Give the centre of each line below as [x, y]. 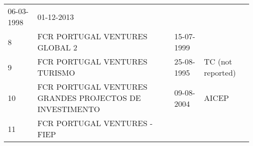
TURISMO [56, 73]
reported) [220, 73]
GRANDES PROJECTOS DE [89, 98]
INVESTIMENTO [69, 109]
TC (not [218, 61]
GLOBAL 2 [57, 47]
